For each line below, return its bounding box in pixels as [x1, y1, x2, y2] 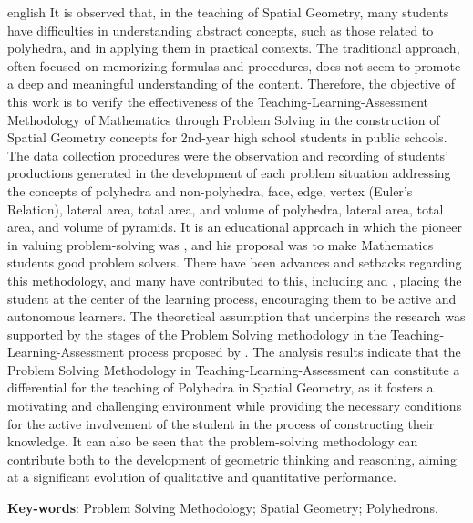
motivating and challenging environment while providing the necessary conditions [7, 396, 462, 415]
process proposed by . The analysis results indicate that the [128, 342, 461, 361]
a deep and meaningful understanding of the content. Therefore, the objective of [7, 74, 456, 93]
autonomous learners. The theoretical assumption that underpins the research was [7, 307, 466, 326]
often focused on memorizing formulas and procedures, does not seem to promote [7, 56, 461, 75]
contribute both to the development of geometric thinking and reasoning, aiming [7, 449, 457, 468]
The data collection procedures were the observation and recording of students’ [7, 145, 448, 164]
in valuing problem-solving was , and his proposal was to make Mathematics [7, 235, 434, 254]
